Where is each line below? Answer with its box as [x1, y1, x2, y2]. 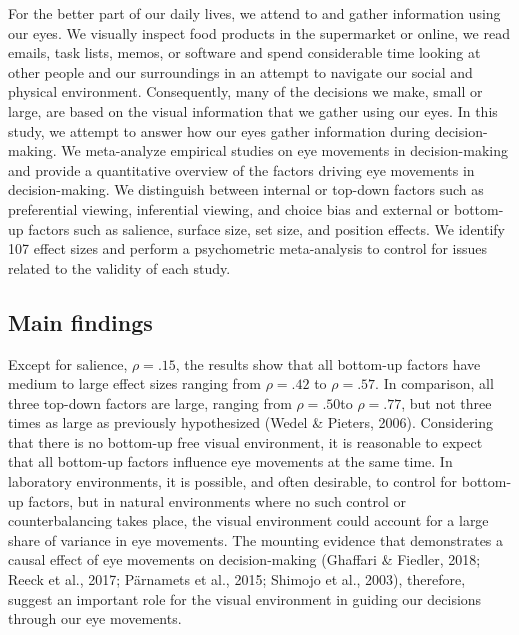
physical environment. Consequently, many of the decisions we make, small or [8, 81, 483, 102]
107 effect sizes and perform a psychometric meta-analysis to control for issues [8, 238, 488, 259]
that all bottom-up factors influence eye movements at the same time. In [8, 451, 453, 472]
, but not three [401, 392, 492, 413]
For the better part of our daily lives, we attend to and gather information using [8, 3, 501, 23]
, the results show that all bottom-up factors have [175, 353, 481, 374]
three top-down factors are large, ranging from [8, 392, 292, 413]
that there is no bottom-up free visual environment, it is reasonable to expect [8, 431, 483, 452]
